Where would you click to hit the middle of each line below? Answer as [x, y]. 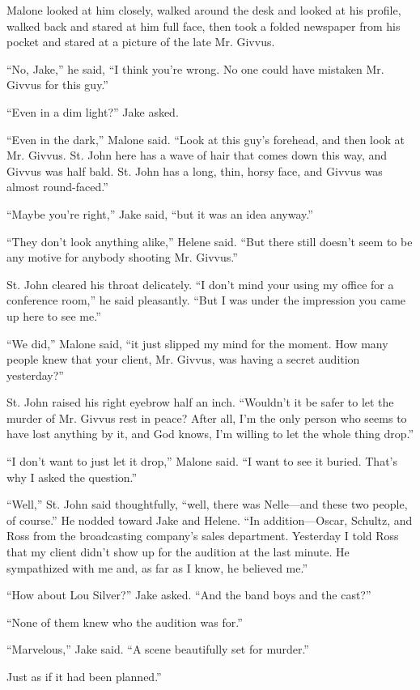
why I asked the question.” [72, 477]
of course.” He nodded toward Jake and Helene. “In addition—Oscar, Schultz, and [210, 520]
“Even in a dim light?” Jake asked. [93, 111]
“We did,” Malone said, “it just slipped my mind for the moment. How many [197, 343]
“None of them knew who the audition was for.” [125, 622]
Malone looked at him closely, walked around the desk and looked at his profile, [204, 10]
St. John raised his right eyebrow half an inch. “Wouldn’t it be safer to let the [200, 402]
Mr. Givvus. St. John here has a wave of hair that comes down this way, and [197, 155]
